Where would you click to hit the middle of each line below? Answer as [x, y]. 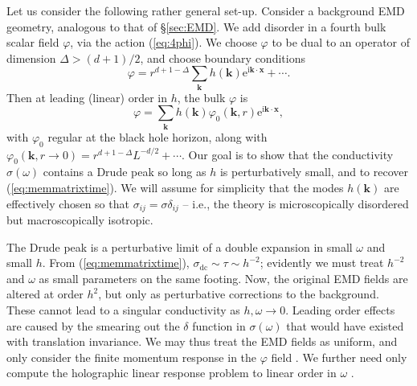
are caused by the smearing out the [93, 325]
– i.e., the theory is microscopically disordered [296, 203]
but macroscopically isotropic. [80, 220]
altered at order [45, 294]
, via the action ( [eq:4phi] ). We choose [164, 42]
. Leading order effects [340, 309]
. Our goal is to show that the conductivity [288, 154]
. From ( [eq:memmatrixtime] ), [116, 263]
